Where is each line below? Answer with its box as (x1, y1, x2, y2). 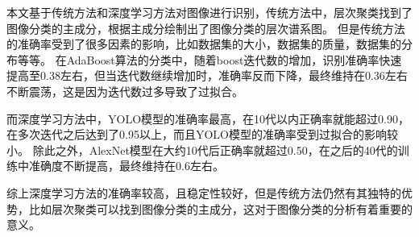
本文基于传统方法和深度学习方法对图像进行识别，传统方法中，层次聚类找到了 (6, 4, 413, 20)
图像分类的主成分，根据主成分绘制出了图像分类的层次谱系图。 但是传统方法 (6, 19, 405, 36)
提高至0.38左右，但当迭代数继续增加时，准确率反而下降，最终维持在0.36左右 (6, 67, 408, 84)
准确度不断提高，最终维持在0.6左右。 (28, 157, 224, 174)
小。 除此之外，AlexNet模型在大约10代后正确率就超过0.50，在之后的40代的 (6, 141, 398, 158)
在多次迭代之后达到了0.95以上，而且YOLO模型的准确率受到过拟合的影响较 (6, 126, 398, 143)
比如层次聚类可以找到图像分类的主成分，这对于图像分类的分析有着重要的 (28, 200, 413, 217)
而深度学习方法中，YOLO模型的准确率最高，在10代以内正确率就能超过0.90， (6, 110, 409, 127)
